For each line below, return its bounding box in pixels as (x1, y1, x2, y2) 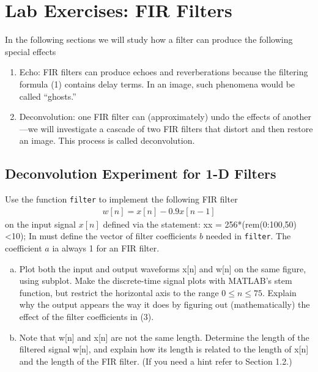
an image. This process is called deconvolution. (19, 134, 195, 147)
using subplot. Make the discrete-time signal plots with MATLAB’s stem (19, 274, 292, 287)
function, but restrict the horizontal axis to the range (19, 286, 219, 299)
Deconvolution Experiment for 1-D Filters (5, 164, 276, 183)
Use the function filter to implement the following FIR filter (5, 193, 238, 206)
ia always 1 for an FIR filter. (52, 242, 160, 255)
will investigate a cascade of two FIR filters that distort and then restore (40, 122, 313, 135)
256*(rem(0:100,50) (224, 217, 297, 230)
